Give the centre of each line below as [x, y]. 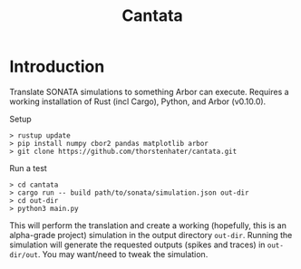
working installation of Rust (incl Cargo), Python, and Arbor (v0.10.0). [138, 101]
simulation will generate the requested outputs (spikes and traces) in [137, 245]
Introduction [57, 67]
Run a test [28, 168]
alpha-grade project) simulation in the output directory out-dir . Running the [151, 235]
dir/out [24, 255]
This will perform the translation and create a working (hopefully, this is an [148, 225]
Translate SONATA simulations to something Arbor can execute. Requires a [149, 91]
